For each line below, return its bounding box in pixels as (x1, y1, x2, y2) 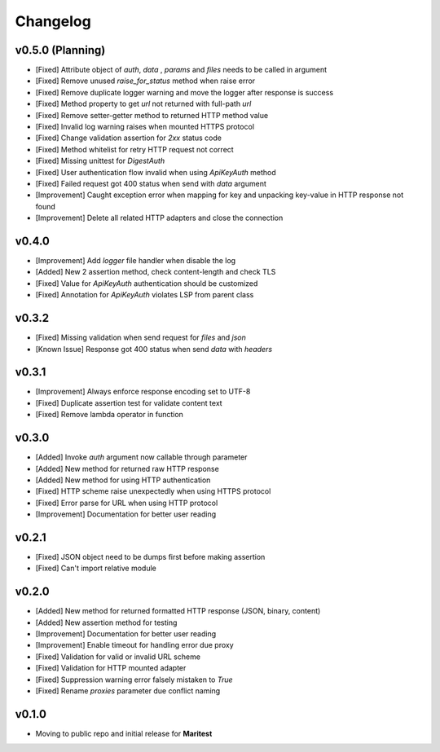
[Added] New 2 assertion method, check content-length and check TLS (35, 267, 276, 277)
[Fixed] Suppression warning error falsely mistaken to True (35, 675, 233, 684)
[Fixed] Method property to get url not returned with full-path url (35, 99, 252, 109)
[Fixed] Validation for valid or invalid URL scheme (35, 652, 201, 662)
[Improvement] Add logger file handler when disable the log (35, 256, 236, 266)
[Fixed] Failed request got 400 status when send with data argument (35, 178, 266, 188)
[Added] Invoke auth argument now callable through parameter (35, 452, 248, 462)
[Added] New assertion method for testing (35, 618, 178, 627)
